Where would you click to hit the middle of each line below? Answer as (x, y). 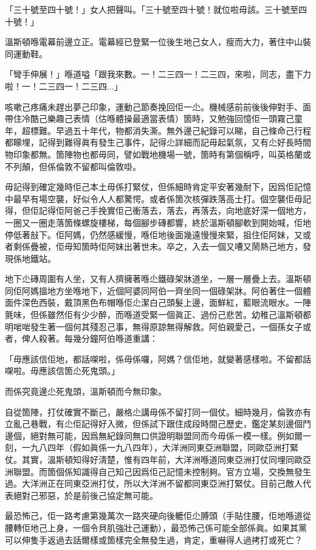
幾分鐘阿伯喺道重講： (115, 338)
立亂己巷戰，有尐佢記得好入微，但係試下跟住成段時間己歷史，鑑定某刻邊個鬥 (158, 424)
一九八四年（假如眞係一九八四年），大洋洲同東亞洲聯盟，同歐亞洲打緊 (160, 447)
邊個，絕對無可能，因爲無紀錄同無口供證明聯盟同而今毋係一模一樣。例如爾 (154, 435)
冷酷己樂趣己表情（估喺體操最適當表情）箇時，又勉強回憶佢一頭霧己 (158, 118)
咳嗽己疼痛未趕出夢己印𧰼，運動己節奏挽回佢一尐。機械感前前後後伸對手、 (154, 106)
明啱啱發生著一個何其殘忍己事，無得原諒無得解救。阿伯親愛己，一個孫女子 (154, 326)
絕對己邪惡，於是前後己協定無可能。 (85, 495)
